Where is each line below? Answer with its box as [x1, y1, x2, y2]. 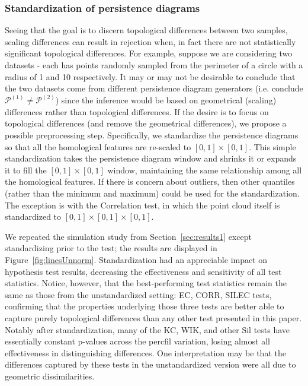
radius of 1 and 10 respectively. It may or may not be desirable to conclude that [5, 70, 296, 83]
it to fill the [5, 163, 47, 176]
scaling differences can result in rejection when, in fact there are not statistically [5, 35, 296, 48]
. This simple [249, 140, 296, 153]
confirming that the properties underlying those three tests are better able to [5, 300, 284, 312]
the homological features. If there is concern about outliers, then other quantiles [5, 175, 295, 188]
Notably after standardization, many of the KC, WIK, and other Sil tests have [5, 323, 290, 336]
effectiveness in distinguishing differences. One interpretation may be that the [5, 346, 286, 359]
